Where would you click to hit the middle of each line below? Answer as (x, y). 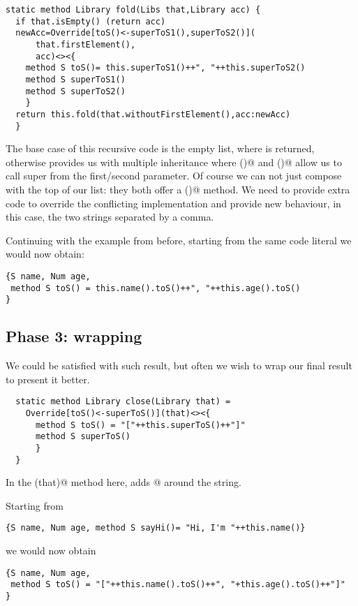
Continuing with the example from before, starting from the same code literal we (179, 240)
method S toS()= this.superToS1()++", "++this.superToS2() (165, 68)
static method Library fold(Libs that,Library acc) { (133, 10)
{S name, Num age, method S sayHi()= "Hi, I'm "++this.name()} (156, 528)
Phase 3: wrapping (74, 336)
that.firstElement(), (85, 44)
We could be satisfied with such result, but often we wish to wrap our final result (179, 365)
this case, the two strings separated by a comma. (110, 217)
